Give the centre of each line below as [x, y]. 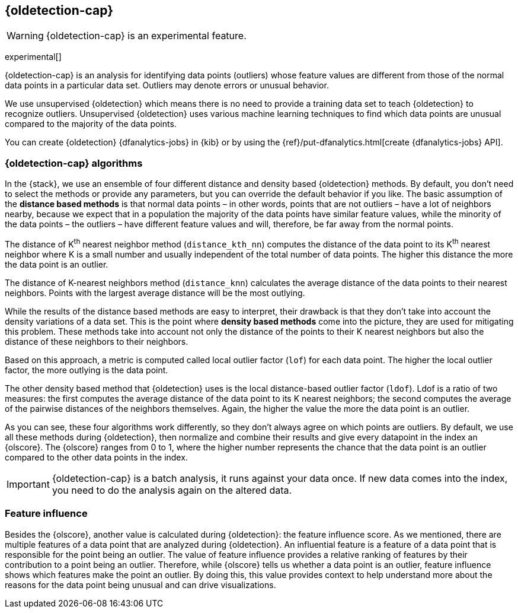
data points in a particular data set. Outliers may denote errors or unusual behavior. [167, 85]
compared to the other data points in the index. [96, 457]
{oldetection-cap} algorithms [74, 163]
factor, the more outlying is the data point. [87, 370]
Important [28, 484]
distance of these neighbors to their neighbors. [97, 341]
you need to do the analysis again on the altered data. [172, 490]
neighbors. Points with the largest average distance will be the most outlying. [155, 293]
